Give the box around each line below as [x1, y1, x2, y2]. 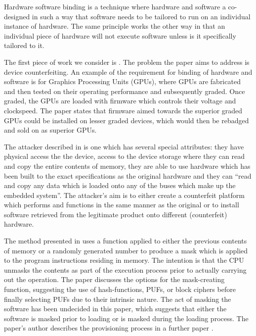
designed [4, 11, 30, 21]
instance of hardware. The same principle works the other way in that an [4, 21, 225, 31]
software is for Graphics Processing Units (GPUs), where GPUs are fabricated [4, 76, 241, 87]
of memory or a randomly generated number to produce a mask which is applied [4, 245, 248, 255]
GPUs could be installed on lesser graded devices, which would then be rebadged [4, 115, 249, 125]
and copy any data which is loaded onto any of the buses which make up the [4, 180, 236, 191]
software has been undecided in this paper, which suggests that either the [4, 303, 227, 314]
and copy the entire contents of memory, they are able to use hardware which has [4, 160, 251, 171]
